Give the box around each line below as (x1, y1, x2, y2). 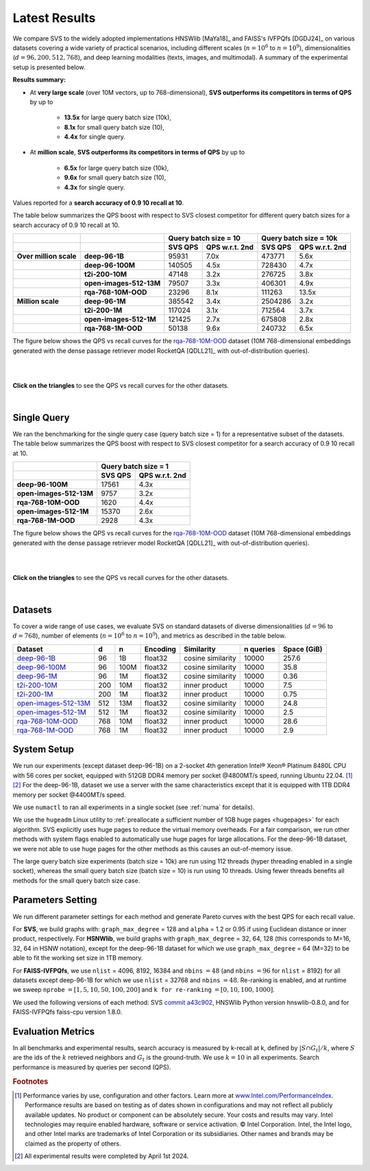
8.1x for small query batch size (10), (64, 123, 164, 131)
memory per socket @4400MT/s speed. (12, 790, 126, 799)
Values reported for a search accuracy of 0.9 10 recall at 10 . (12, 199, 184, 207)
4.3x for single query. (64, 183, 125, 192)
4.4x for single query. (64, 132, 126, 141)
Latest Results (12, 10, 96, 25)
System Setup (12, 743, 75, 755)
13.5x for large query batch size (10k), (64, 113, 171, 121)
